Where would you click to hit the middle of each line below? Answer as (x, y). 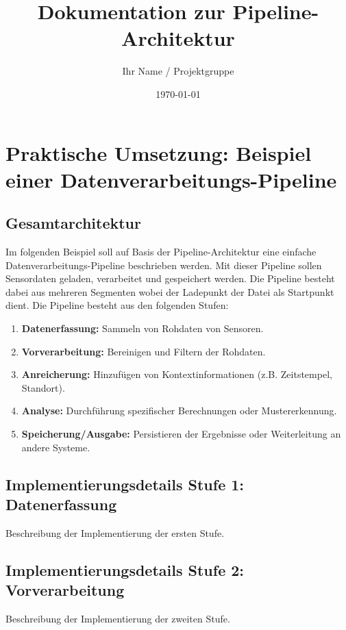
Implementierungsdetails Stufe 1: (125, 484)
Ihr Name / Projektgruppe (178, 71)
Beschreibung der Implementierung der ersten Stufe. (115, 532)
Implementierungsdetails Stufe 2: (125, 569)
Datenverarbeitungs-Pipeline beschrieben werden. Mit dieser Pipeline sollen (164, 265)
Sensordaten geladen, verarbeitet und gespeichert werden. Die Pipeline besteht (170, 278)
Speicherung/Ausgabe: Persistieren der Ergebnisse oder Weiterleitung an (181, 434)
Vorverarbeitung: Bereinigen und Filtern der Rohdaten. (144, 351)
